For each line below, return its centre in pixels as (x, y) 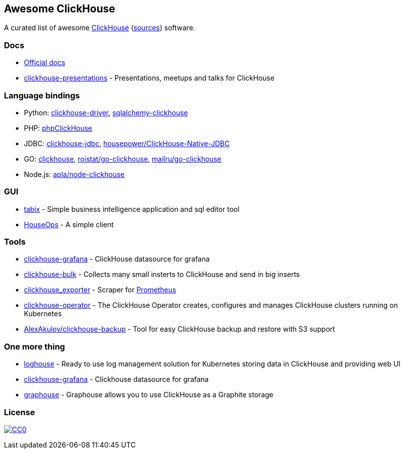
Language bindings (42, 95)
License (20, 412)
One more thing (35, 346)
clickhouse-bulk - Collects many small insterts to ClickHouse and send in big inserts (162, 274)
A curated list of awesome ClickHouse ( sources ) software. (100, 28)
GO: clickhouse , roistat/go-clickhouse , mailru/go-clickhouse (123, 159)
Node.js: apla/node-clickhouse (74, 174)
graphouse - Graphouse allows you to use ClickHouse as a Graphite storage (149, 395)
